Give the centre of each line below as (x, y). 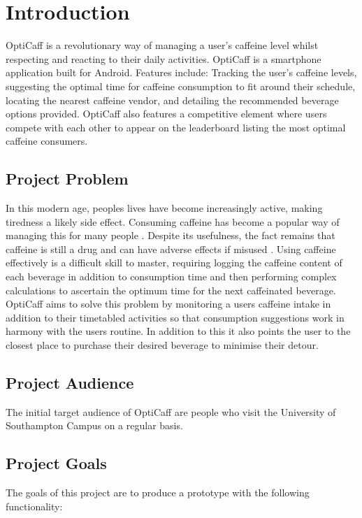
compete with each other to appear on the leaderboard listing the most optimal (176, 127)
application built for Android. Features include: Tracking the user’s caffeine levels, (181, 72)
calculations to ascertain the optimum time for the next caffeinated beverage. (171, 290)
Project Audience (70, 382)
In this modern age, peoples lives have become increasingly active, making (164, 208)
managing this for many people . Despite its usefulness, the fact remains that (171, 235)
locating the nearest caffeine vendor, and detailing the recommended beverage (172, 100)
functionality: (34, 506)
